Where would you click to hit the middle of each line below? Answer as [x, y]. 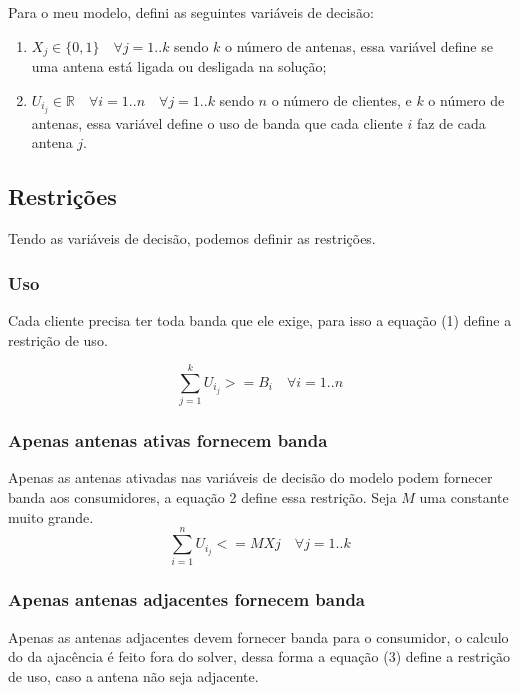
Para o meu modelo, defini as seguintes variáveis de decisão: [191, 12]
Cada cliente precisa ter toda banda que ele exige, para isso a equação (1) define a [260, 319]
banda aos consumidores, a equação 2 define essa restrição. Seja [202, 497]
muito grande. [51, 516]
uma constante [464, 497]
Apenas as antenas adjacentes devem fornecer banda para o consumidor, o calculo [258, 636]
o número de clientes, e [341, 99]
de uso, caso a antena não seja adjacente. [133, 675]
